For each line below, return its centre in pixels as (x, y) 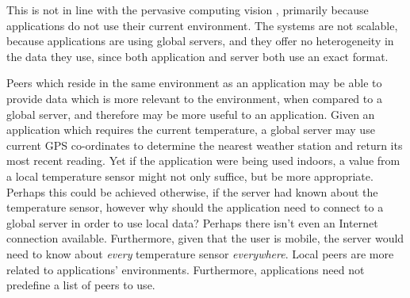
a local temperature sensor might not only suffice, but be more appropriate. (190, 176)
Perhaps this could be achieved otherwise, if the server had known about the (192, 191)
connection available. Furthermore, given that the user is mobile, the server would (205, 238)
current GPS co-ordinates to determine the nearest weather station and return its (205, 145)
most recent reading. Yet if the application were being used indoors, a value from (203, 160)
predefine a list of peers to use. (81, 285)
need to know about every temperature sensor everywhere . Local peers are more (200, 253)
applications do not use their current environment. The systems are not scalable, (202, 25)
